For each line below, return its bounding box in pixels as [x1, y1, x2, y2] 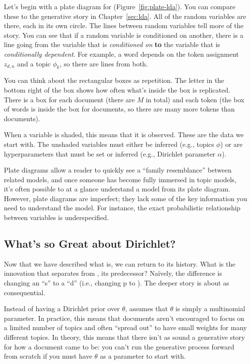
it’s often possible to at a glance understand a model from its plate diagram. [4, 184, 230, 194]
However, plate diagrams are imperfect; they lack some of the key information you [4, 193, 248, 203]
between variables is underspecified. [4, 212, 109, 222]
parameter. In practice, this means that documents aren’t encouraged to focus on [4, 313, 245, 323]
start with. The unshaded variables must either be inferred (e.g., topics [4, 139, 214, 149]
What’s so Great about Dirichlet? [4, 236, 176, 251]
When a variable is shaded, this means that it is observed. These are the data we [4, 129, 244, 140]
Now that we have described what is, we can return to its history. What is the [4, 258, 236, 269]
